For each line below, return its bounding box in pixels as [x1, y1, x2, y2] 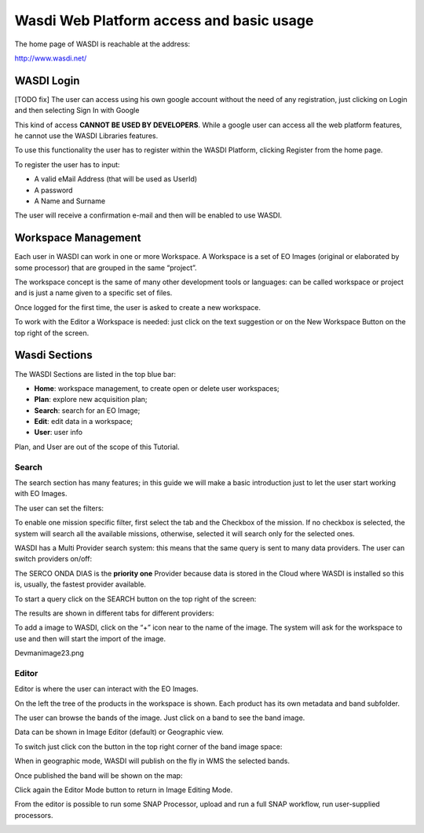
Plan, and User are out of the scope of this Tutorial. [14, 442, 180, 451]
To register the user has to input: [14, 159, 121, 169]
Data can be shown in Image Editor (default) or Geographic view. [14, 727, 224, 737]
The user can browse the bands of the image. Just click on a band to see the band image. [14, 713, 305, 722]
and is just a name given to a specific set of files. [14, 288, 173, 298]
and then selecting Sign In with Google [14, 106, 140, 115]
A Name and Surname [34, 196, 106, 206]
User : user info [34, 428, 82, 437]
